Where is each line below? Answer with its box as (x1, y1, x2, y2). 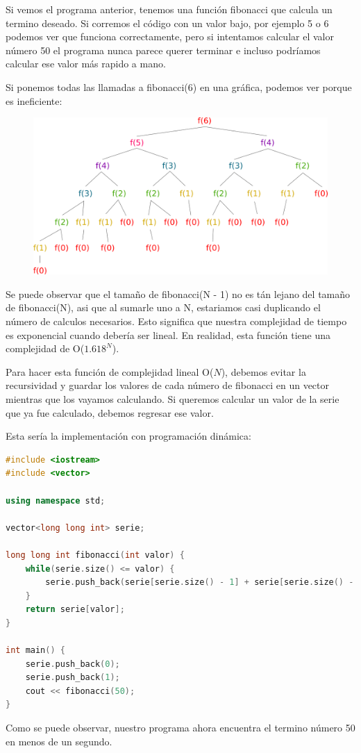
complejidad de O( (6, 341, 85, 356)
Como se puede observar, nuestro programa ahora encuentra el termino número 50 (6, 720, 355, 735)
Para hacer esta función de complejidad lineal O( (6, 364, 214, 379)
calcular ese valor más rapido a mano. (6, 56, 166, 71)
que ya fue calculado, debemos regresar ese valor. (6, 405, 214, 420)
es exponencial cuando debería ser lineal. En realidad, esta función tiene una (6, 327, 331, 342)
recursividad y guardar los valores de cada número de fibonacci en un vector (6, 378, 330, 392)
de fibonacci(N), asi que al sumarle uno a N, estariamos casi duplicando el (6, 300, 321, 315)
